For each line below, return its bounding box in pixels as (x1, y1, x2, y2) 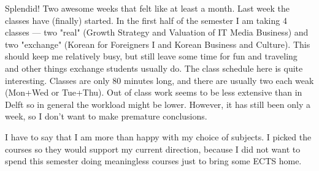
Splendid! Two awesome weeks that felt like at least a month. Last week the (5, 2, 290, 14)
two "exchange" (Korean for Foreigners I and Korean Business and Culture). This (5, 37, 310, 50)
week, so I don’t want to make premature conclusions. (5, 110, 207, 123)
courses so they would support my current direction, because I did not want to (5, 142, 301, 155)
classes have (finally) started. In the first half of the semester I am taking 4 (5, 13, 287, 26)
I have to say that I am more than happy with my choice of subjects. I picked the (5, 130, 312, 143)
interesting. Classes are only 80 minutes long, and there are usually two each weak (5, 74, 314, 86)
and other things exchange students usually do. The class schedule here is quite (5, 61, 303, 74)
